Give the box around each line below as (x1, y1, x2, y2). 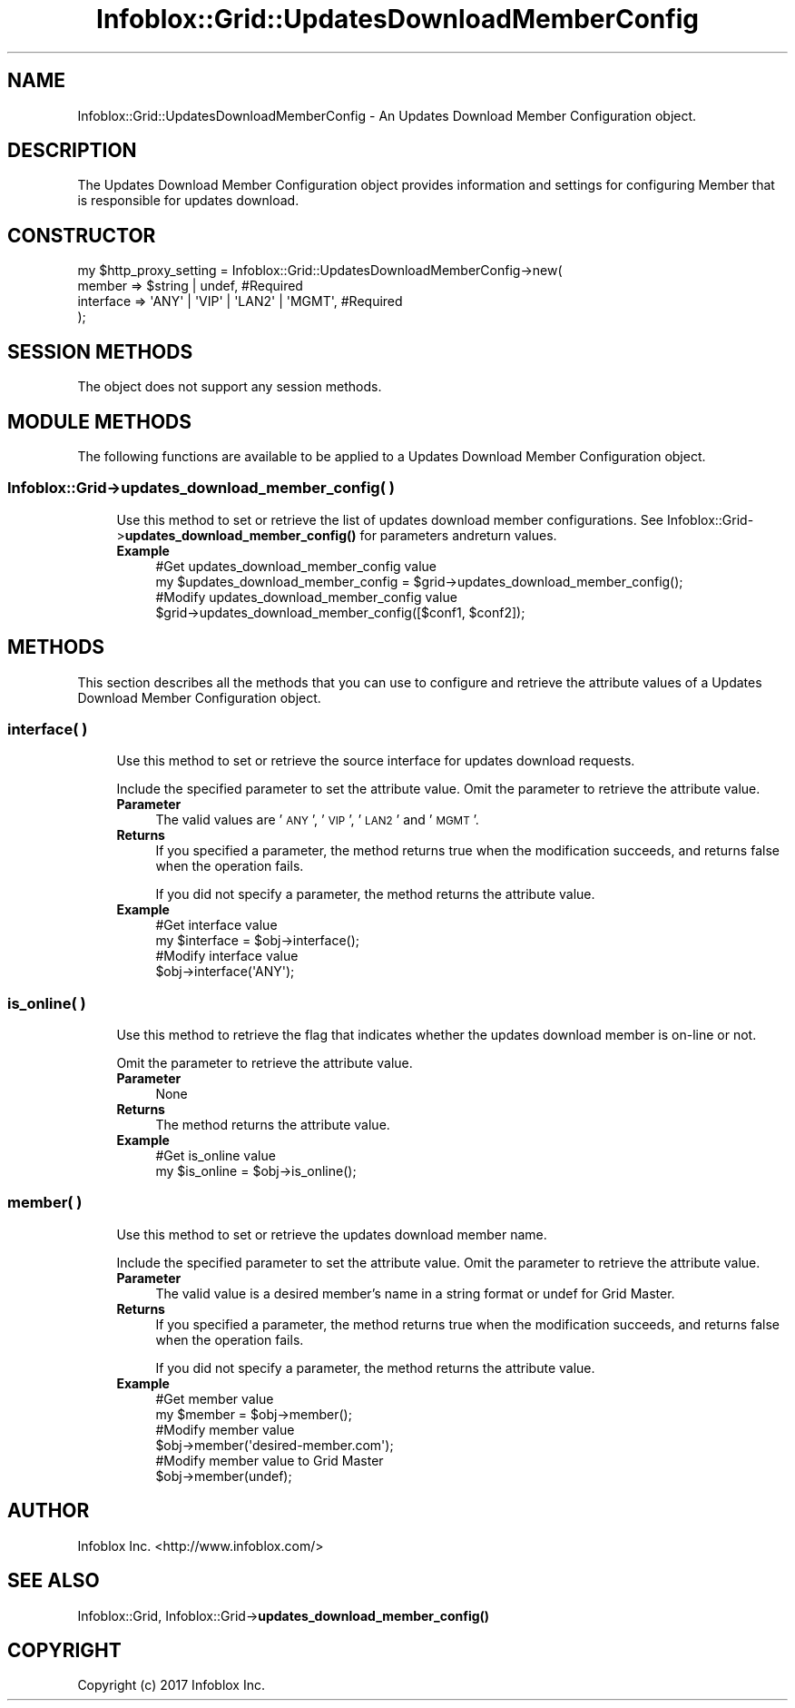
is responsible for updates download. (77, 193, 299, 209)
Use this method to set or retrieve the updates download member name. (116, 1226, 547, 1242)
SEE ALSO (7, 1569, 100, 1593)
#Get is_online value (155, 1148, 276, 1164)
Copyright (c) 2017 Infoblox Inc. (77, 1677, 265, 1693)
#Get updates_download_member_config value (155, 558, 437, 574)
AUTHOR (7, 1499, 90, 1523)
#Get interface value (155, 917, 278, 933)
